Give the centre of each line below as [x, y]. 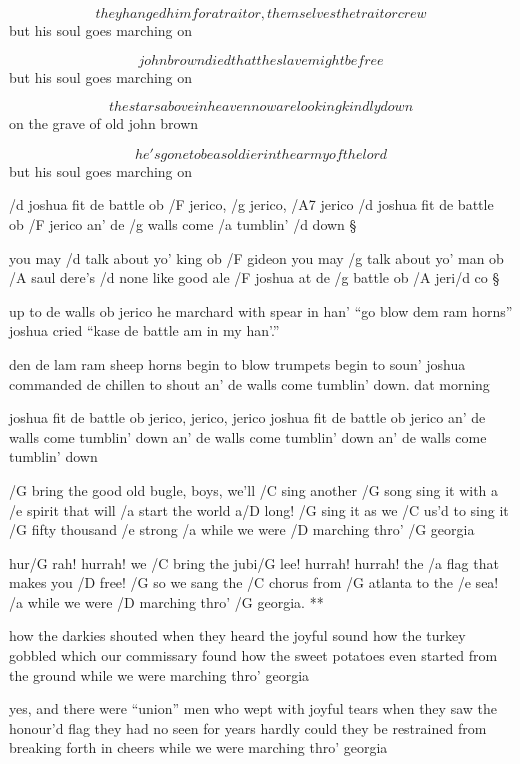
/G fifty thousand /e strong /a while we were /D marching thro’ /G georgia [242, 529]
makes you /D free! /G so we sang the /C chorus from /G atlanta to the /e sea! [254, 582]
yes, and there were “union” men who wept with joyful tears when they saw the [253, 708]
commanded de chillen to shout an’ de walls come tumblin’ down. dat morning [249, 383]
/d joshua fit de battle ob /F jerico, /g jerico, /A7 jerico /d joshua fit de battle [251, 204]
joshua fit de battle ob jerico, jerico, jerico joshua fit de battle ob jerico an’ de [247, 417]
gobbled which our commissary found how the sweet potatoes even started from [253, 655]
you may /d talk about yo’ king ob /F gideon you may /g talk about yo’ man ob [256, 257]
